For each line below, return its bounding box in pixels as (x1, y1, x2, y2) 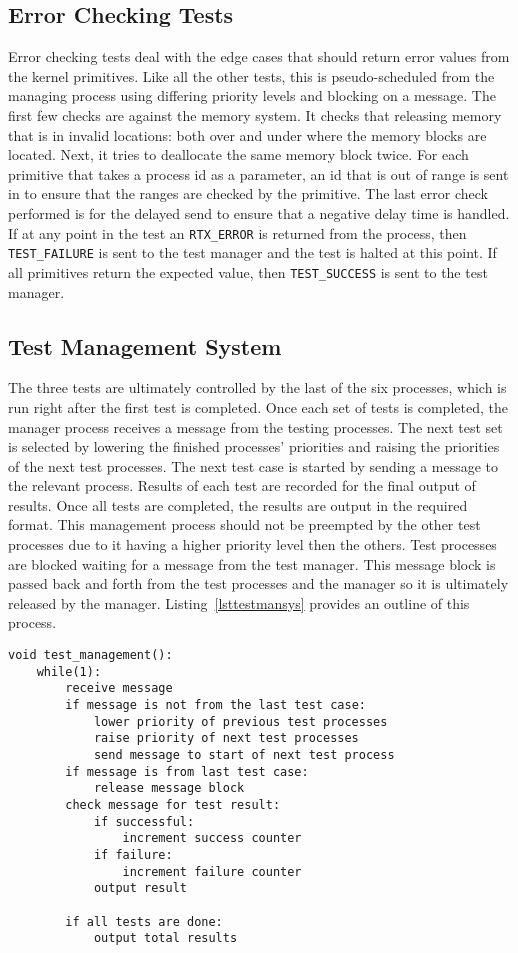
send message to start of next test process (93, 747, 395, 762)
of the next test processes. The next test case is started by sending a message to (8, 455, 499, 476)
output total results (93, 931, 238, 946)
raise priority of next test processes (93, 731, 359, 746)
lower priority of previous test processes (93, 714, 388, 729)
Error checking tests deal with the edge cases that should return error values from (8, 46, 510, 67)
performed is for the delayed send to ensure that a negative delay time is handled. (8, 202, 510, 223)
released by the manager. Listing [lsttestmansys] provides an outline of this (8, 592, 470, 613)
